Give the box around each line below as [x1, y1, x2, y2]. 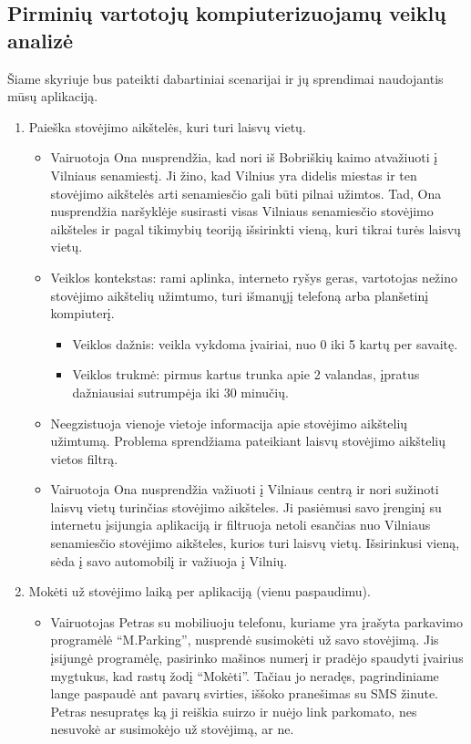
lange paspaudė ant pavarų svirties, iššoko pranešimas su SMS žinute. [50, 684, 438, 703]
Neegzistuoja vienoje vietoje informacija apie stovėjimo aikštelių [50, 413, 408, 432]
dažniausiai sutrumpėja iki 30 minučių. [72, 382, 289, 401]
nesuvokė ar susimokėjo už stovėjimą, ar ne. [50, 719, 294, 739]
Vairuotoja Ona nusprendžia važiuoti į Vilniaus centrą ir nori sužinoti [50, 480, 439, 499]
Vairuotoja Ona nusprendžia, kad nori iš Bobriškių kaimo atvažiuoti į [50, 148, 438, 167]
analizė [7, 26, 74, 54]
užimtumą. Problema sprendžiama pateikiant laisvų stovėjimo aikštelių [50, 431, 446, 450]
